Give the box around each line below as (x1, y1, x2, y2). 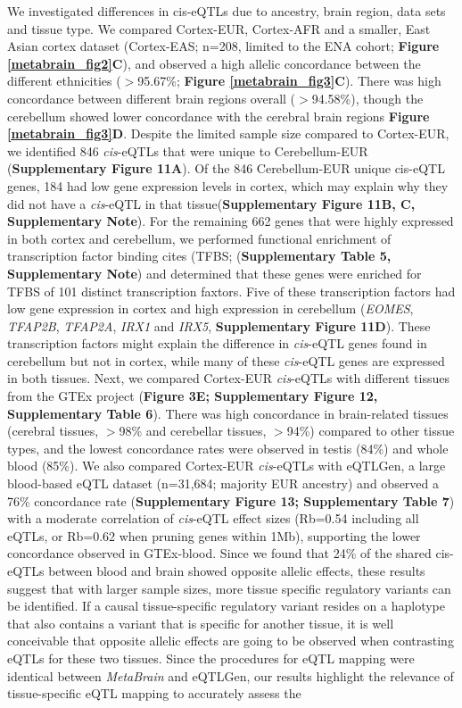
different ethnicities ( (7, 71, 121, 90)
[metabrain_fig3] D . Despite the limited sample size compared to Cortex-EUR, (7, 124, 450, 143)
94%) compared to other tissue (286, 421, 455, 440)
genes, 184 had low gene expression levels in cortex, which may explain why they (7, 176, 449, 195)
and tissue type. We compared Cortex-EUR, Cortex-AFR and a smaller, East (7, 19, 431, 37)
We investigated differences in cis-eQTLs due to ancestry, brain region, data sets (7, 2, 446, 20)
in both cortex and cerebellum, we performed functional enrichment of (7, 229, 392, 247)
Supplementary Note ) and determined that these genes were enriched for (7, 263, 422, 282)
